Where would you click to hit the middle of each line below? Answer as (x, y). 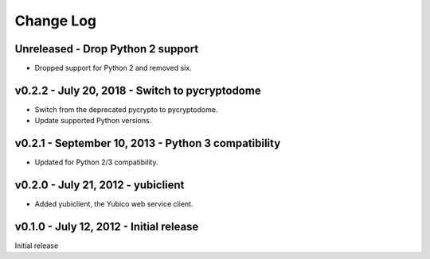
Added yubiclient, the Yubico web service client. (114, 204)
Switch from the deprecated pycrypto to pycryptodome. (126, 109)
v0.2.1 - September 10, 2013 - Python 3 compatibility (148, 143)
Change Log (56, 21)
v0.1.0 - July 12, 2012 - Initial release (107, 226)
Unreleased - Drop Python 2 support (107, 49)
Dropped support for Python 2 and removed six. (113, 68)
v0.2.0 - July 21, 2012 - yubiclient (100, 186)
